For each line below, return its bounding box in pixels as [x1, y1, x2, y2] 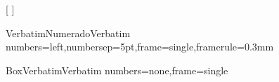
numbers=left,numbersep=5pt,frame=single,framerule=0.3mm [6, 39, 274, 54]
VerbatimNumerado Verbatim [6, 25, 131, 40]
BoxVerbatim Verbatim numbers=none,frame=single [6, 62, 228, 77]
